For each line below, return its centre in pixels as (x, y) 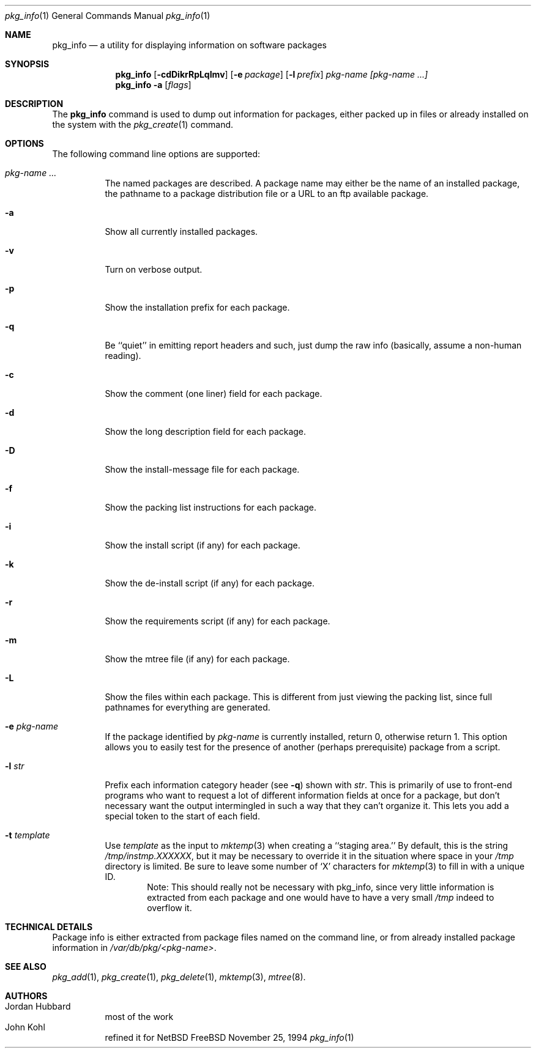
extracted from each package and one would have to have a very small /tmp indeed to (321, 897)
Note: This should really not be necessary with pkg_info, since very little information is (321, 887)
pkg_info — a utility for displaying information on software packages (189, 45)
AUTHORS (26, 996)
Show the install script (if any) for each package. (203, 545)
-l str (15, 766)
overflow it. (169, 908)
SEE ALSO (26, 966)
